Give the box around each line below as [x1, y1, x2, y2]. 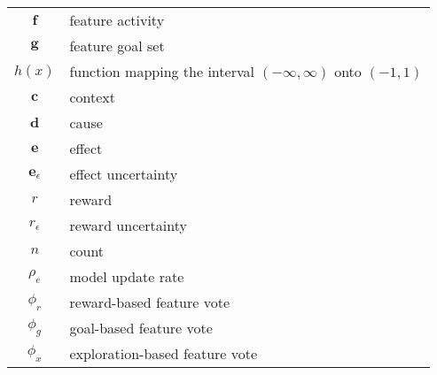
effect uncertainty [69, 164, 178, 184]
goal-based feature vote [69, 318, 213, 338]
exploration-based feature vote [69, 343, 258, 364]
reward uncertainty [69, 215, 187, 235]
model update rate [69, 266, 184, 287]
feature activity [69, 10, 165, 30]
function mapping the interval [69, 61, 254, 81]
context [69, 87, 115, 107]
